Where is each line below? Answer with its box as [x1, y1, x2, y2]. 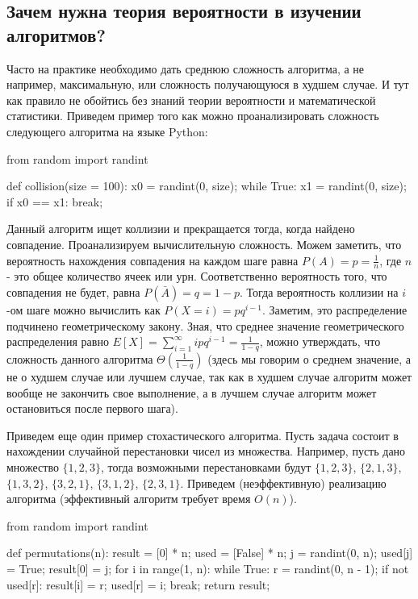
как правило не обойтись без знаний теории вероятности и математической [6, 91, 376, 108]
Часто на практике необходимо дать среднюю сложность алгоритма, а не [6, 60, 365, 77]
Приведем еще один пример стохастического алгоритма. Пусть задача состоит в [6, 426, 399, 443]
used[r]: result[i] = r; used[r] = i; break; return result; [6, 576, 270, 593]
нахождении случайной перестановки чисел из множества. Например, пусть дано [6, 443, 406, 460]
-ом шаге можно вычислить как [6, 301, 161, 318]
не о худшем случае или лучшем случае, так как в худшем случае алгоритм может [6, 368, 412, 385]
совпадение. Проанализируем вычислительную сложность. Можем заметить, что [6, 235, 402, 252]
